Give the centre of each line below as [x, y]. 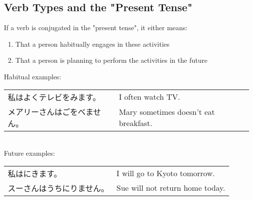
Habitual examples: [33, 76]
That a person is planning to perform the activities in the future [111, 60]
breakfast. [136, 123]
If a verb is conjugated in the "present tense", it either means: [96, 27]
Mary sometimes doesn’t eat [167, 111]
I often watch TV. [150, 97]
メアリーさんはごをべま [51, 111]
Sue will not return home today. [171, 188]
